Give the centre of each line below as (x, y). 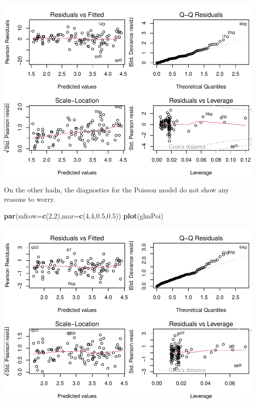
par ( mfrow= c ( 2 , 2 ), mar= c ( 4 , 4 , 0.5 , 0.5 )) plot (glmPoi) (84, 215)
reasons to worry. (30, 199)
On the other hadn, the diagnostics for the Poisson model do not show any (117, 189)
